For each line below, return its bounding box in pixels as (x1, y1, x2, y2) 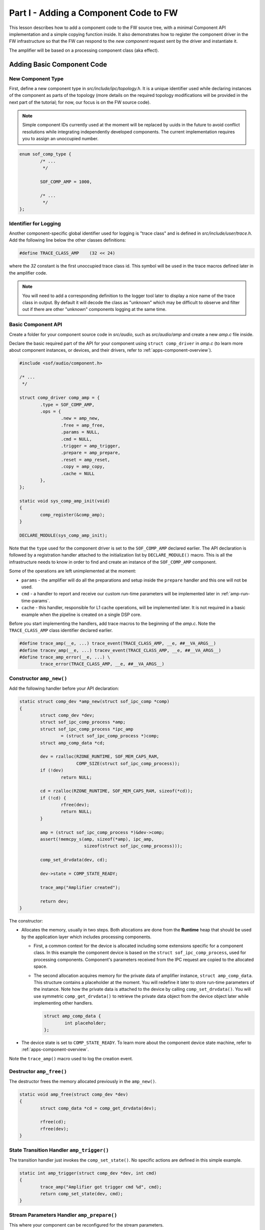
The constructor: (9, 918, 43, 923)
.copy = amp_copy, (60, 464, 105, 469)
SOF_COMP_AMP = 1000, (40, 179, 92, 184)
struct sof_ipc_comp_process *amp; (40, 719, 126, 725)
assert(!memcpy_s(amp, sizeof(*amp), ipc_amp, (40, 836, 154, 842)
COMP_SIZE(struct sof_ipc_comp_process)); (76, 761, 180, 766)
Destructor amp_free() (9, 1068, 67, 1075)
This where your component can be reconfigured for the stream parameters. (9, 1222, 164, 1228)
